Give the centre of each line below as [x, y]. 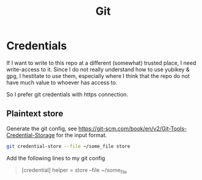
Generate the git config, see [42, 128]
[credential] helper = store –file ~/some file [74, 170]
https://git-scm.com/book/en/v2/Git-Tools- [133, 128]
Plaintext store [35, 114]
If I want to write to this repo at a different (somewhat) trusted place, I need [101, 63]
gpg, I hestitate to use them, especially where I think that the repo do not [98, 76]
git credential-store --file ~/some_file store [68, 146]
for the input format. [82, 135]
